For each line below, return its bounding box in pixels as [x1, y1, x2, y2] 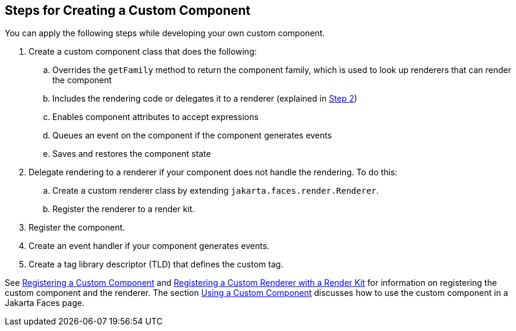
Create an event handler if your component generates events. [29, 241, 270, 251]
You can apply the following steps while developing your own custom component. [5, 28, 325, 39]
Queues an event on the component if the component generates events [52, 130, 332, 141]
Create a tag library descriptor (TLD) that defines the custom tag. [29, 259, 284, 270]
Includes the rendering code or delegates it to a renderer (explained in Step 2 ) [52, 93, 357, 104]
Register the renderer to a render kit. [52, 204, 195, 215]
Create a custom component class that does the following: [29, 46, 257, 57]
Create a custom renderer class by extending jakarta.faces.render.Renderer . [52, 185, 379, 196]
